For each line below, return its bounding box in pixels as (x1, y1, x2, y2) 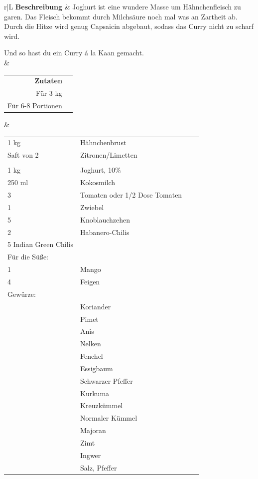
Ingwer (80, 450, 101, 460)
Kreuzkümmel (80, 400, 123, 411)
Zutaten (34, 75, 62, 86)
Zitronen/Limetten (80, 150, 137, 160)
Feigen (80, 276, 100, 286)
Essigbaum (80, 363, 113, 373)
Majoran (80, 425, 106, 436)
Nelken (80, 338, 101, 349)
